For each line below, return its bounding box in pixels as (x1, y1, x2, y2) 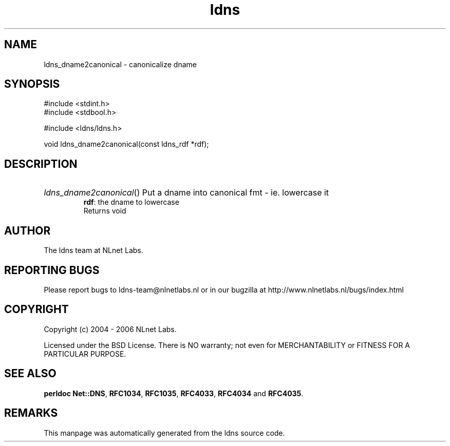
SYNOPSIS (4, 77, 60, 91)
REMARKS (4, 406, 58, 420)
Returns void (83, 206, 126, 216)
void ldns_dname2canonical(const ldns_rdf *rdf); (44, 140, 209, 149)
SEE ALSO (4, 367, 57, 380)
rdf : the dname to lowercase (83, 198, 179, 207)
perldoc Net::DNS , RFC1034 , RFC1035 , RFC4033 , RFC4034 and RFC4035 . (44, 389, 304, 398)
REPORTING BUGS (4, 263, 100, 277)
